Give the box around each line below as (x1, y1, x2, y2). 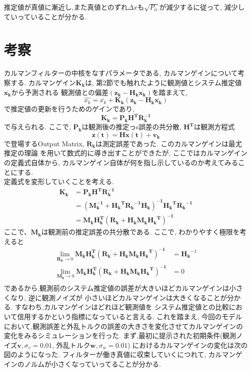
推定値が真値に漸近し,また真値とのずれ (4, 2, 128, 12)
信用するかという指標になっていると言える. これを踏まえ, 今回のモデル (17, 311, 242, 322)
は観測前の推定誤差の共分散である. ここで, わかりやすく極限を (41, 227, 240, 237)
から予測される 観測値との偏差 (11, 87, 109, 97)
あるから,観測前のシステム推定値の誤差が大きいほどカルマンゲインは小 (10, 283, 236, 293)
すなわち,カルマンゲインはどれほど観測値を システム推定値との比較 (15, 302, 229, 312)
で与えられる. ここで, (4, 122, 71, 132)
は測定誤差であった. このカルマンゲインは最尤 (95, 138, 242, 148)
